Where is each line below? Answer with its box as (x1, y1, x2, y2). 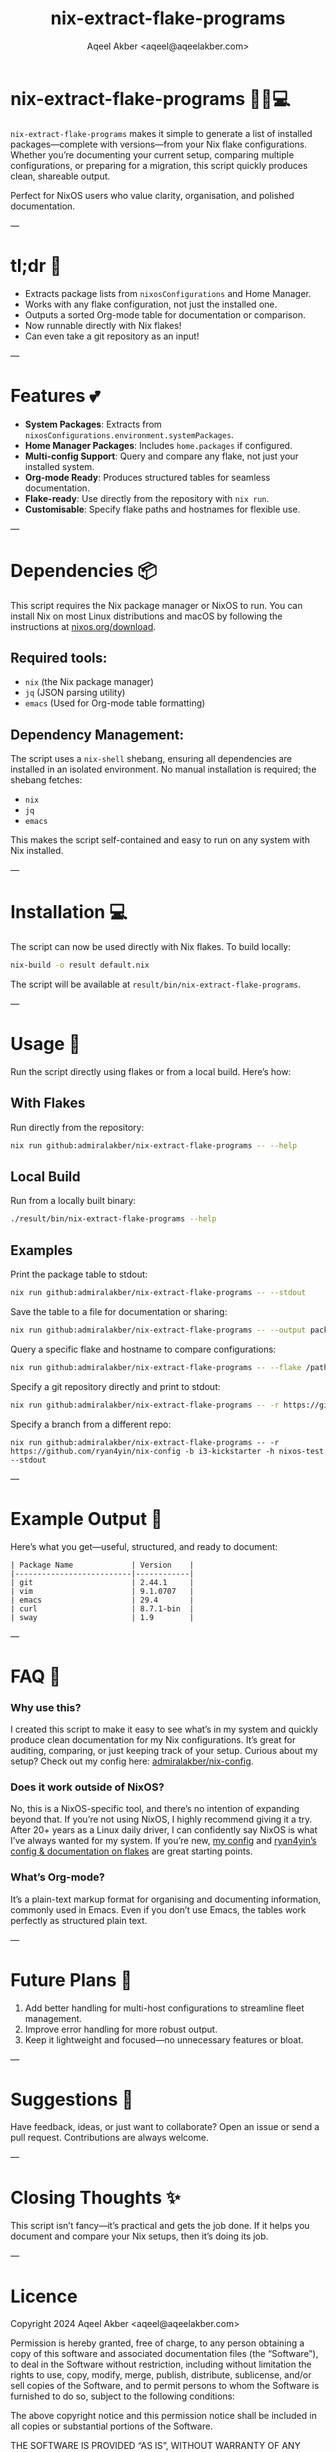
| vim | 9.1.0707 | (10, 1586, 195, 1596)
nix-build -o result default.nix (10, 960, 150, 971)
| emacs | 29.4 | (10, 1595, 195, 1605)
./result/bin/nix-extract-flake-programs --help (10, 1214, 217, 1224)
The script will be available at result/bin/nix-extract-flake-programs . (10, 978, 302, 990)
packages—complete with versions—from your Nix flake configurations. (10, 138, 308, 150)
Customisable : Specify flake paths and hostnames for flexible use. (24, 503, 301, 515)
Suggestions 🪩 (10, 2088, 134, 2111)
